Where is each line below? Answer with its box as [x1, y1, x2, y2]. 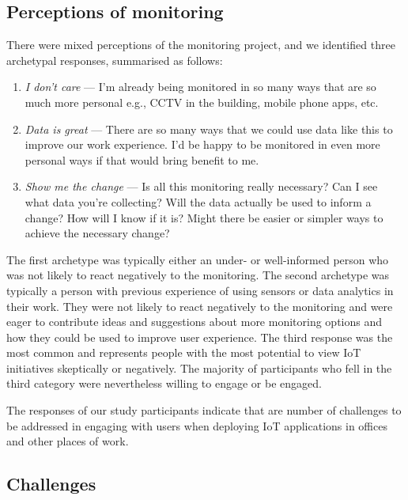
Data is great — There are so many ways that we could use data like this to [25, 120, 393, 137]
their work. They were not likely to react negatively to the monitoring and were [6, 297, 393, 314]
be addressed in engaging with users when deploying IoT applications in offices [6, 417, 387, 434]
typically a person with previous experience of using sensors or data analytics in [6, 282, 394, 298]
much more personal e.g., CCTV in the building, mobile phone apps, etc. [25, 93, 379, 110]
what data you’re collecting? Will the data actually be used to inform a [25, 193, 372, 210]
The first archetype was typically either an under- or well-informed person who [6, 251, 389, 267]
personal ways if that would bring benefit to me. [25, 151, 259, 168]
